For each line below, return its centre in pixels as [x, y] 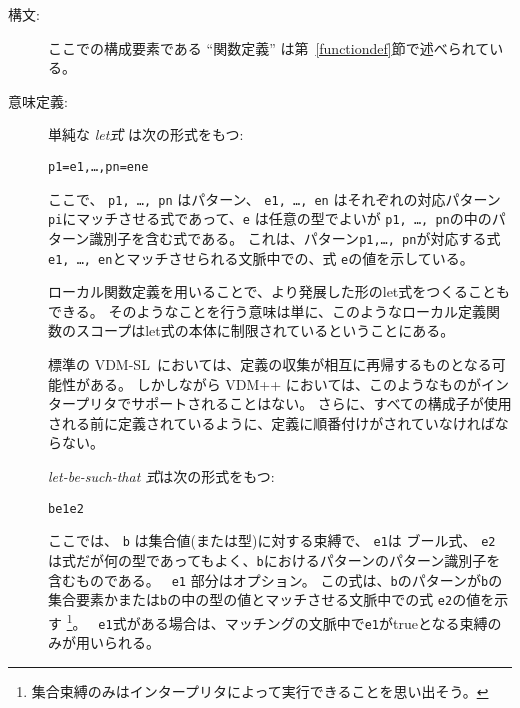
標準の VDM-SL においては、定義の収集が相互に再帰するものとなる [270, 364]
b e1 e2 [66, 508]
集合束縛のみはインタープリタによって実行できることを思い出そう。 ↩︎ [260, 690]
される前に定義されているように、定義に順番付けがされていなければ [271, 422]
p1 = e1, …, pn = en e [98, 166]
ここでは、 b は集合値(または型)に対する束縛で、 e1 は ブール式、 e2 [272, 540]
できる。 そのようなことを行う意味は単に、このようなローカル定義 [267, 310]
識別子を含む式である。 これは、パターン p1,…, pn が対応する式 [295, 237]
